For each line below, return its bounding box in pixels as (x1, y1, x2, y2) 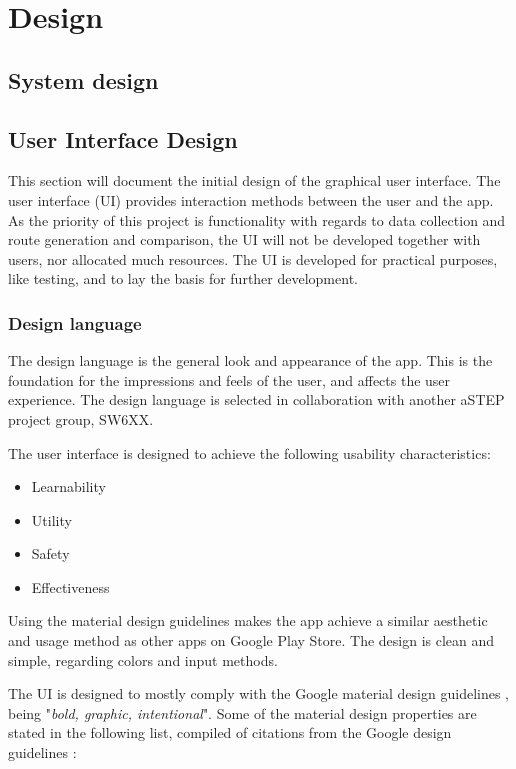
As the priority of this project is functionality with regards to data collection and (8, 209, 506, 230)
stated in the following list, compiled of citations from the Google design (8, 722, 452, 743)
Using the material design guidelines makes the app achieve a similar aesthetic (8, 610, 488, 631)
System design (8, 64, 159, 95)
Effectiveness (31, 576, 110, 597)
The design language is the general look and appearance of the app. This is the (8, 350, 493, 371)
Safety (31, 543, 70, 564)
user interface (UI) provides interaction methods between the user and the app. (8, 189, 494, 210)
